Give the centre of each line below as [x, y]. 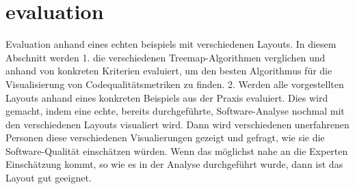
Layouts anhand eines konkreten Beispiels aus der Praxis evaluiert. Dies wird [167, 97]
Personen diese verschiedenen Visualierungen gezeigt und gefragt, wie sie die [165, 137]
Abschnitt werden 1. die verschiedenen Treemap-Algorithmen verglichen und [166, 57]
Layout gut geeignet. [49, 178]
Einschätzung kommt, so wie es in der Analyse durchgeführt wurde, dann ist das [174, 164]
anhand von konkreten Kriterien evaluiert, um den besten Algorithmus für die [169, 71]
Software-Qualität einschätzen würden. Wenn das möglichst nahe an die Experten [177, 150]
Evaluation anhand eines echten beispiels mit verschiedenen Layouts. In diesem [171, 44]
